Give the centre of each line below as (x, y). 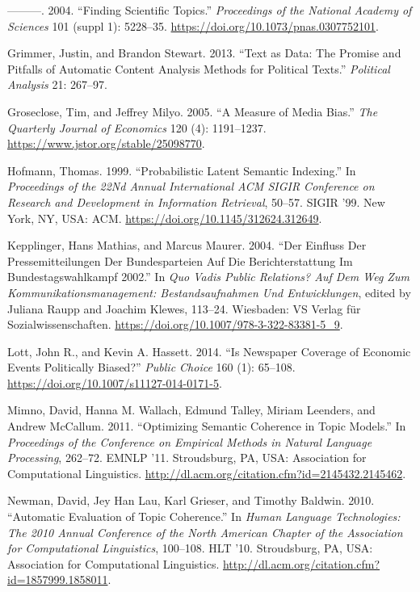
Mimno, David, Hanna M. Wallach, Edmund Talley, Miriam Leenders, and (191, 410)
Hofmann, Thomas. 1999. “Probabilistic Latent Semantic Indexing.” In (182, 170)
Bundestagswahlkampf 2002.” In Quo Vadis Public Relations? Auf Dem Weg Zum (208, 277)
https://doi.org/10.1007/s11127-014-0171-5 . (115, 382)
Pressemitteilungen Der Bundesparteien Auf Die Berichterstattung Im (180, 260)
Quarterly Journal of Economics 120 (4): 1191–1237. (137, 127)
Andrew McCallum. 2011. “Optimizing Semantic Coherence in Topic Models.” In (207, 426)
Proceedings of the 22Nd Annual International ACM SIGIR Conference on (191, 186)
